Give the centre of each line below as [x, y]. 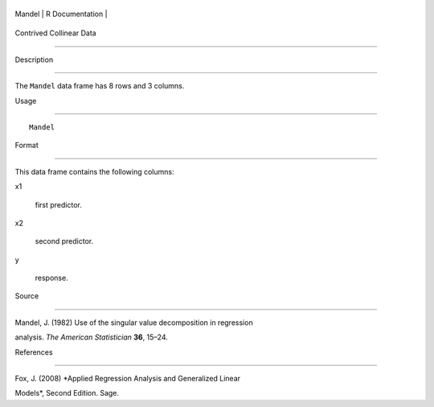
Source [27, 296]
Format [27, 146]
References [34, 352]
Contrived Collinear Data [55, 33]
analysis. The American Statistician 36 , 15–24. [92, 337]
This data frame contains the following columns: [94, 171]
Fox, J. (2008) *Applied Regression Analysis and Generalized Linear [128, 379]
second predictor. [64, 241]
